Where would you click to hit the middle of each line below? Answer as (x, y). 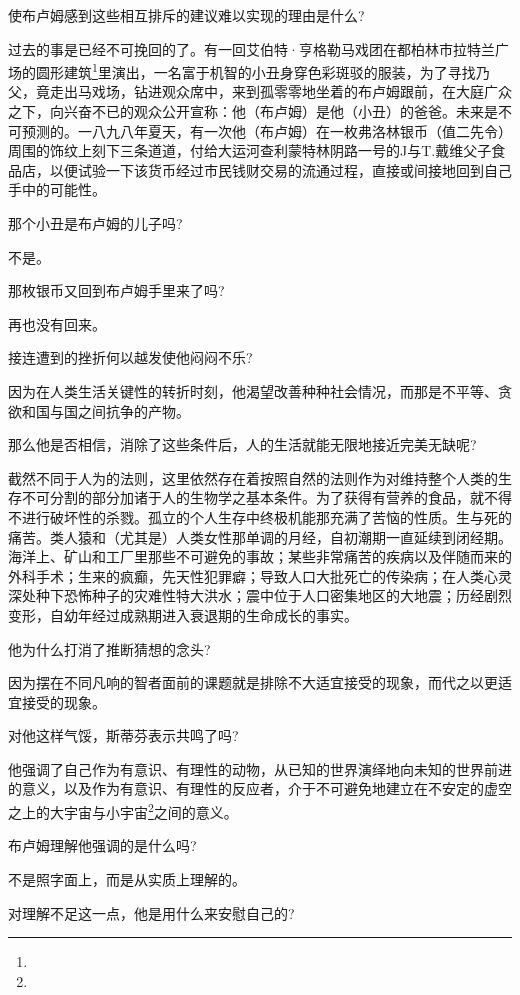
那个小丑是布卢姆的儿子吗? (95, 223)
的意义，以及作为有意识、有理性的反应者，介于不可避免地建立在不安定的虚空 (260, 788)
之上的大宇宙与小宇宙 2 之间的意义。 (123, 810)
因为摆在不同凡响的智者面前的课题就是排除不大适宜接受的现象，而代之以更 (253, 682)
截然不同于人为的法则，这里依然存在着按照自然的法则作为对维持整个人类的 (253, 477)
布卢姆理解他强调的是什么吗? (102, 845)
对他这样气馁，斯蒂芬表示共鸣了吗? (123, 735)
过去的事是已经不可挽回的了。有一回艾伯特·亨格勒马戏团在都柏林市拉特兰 (251, 48)
